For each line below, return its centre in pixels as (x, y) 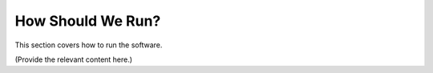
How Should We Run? (88, 21)
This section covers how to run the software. (89, 45)
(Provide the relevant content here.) (73, 59)
